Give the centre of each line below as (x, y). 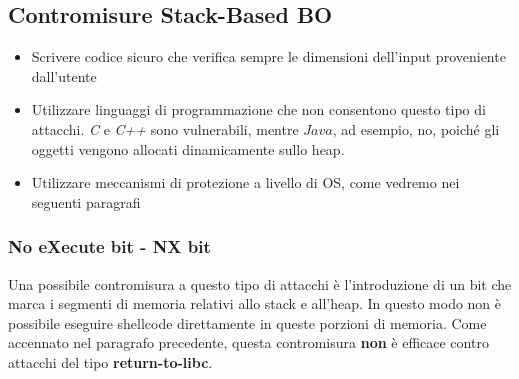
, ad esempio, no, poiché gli (416, 128)
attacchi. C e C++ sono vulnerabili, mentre (165, 128)
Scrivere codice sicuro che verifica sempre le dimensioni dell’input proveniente (268, 56)
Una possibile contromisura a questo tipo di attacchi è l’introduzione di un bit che (260, 283)
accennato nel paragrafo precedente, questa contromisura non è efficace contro (248, 342)
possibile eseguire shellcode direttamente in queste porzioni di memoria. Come (247, 322)
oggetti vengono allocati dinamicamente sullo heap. (188, 148)
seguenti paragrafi (86, 201)
